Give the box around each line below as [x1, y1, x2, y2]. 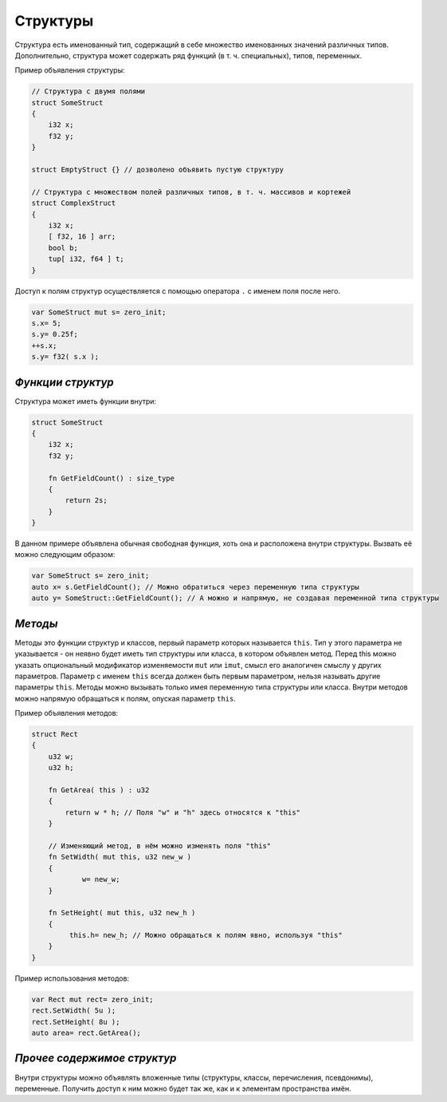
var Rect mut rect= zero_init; [31, 994, 155, 1004]
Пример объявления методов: [14, 709, 119, 718]
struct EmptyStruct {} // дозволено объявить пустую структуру [31, 165, 284, 175]
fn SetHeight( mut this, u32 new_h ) [48, 908, 196, 918]
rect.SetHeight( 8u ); [31, 1017, 120, 1026]
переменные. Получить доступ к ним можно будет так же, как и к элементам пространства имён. [14, 1084, 351, 1093]
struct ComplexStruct [31, 199, 116, 207]
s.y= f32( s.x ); [31, 352, 100, 361]
